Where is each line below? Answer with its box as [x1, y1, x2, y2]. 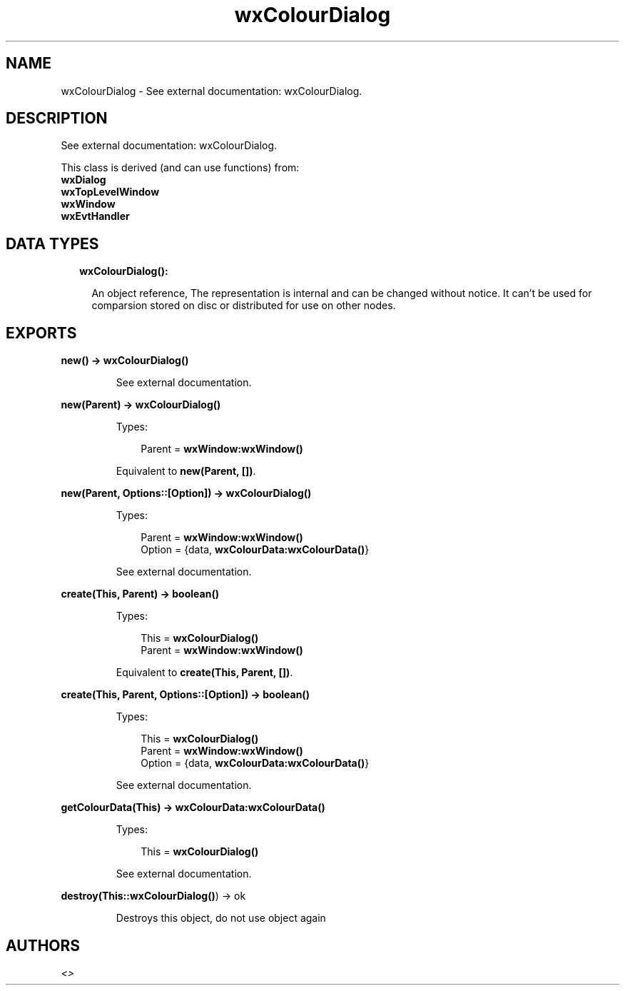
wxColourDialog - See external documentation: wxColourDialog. [61, 84, 362, 97]
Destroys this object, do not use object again [116, 912, 326, 925]
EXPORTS [6, 323, 77, 342]
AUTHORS [6, 936, 81, 955]
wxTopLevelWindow [61, 186, 160, 198]
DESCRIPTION [6, 109, 108, 128]
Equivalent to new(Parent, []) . [116, 465, 256, 478]
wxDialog [61, 173, 106, 186]
